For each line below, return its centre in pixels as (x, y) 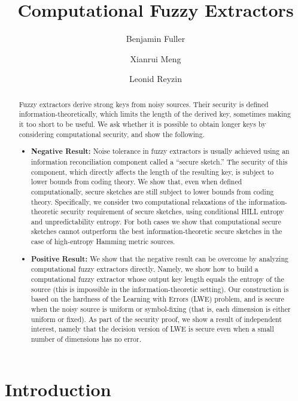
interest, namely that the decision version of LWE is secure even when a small (153, 329)
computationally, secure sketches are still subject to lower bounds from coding (153, 191)
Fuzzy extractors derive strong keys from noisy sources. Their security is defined (144, 104)
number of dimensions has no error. (86, 338)
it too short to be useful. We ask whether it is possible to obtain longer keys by (142, 124)
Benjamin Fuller (156, 39)
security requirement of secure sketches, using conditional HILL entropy (172, 212)
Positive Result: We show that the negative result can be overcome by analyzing (160, 259)
